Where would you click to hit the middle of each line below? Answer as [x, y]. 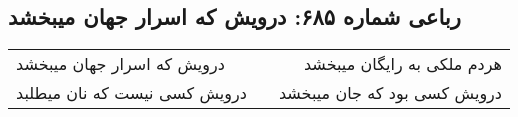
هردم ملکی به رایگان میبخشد [402, 64]
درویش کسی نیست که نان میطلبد [131, 93]
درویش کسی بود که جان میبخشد [390, 93]
